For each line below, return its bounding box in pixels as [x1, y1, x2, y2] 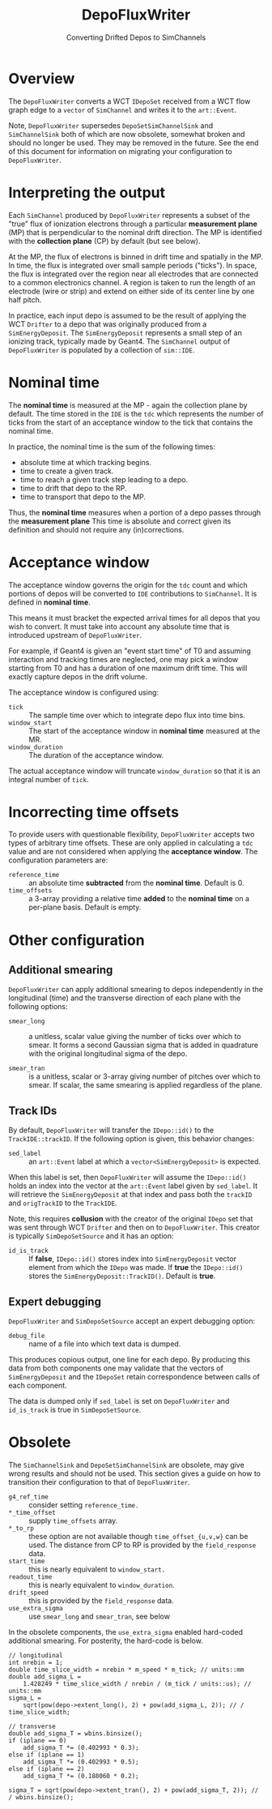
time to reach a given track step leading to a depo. [19, 474, 189, 484]
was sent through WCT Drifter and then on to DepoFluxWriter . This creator [8, 1222, 261, 1233]
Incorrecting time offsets [8, 802, 180, 821]
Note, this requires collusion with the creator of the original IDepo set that [8, 1214, 253, 1224]
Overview [8, 69, 75, 88]
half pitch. [8, 294, 42, 305]
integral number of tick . [8, 774, 89, 784]
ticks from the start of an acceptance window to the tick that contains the [8, 417, 253, 427]
